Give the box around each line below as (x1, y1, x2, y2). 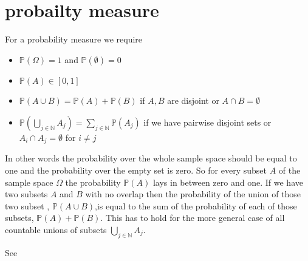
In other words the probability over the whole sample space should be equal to (5, 152, 297, 164)
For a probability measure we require (5, 33, 143, 46)
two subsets (5, 188, 48, 200)
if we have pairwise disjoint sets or (143, 115, 272, 128)
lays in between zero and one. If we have (152, 175, 303, 188)
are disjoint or (167, 94, 219, 107)
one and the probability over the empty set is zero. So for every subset (5, 163, 267, 176)
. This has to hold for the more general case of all (100, 211, 285, 224)
